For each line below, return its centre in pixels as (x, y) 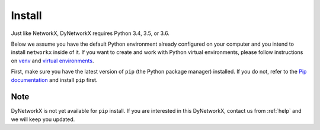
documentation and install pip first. (54, 80)
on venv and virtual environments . (52, 61)
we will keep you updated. (43, 119)
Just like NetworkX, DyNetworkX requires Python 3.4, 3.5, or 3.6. (90, 33)
